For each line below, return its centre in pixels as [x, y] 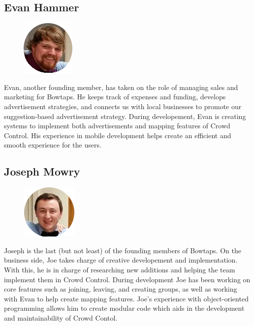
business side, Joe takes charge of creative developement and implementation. [121, 260]
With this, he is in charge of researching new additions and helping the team [120, 269]
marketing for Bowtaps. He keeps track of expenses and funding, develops [115, 97]
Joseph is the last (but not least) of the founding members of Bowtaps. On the [123, 250]
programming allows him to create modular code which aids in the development [124, 308]
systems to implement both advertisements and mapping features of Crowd [117, 126]
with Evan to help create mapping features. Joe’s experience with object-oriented [126, 298]
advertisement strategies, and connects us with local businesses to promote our [123, 106]
